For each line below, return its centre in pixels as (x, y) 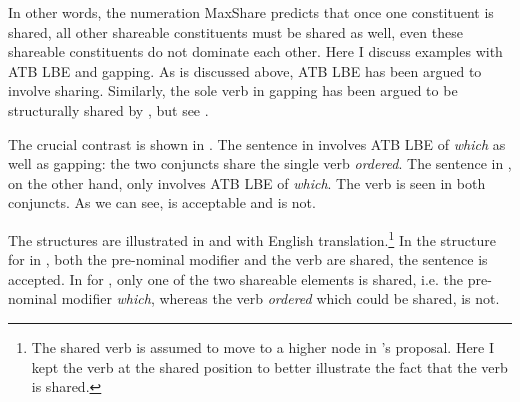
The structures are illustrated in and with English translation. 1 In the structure (252, 238)
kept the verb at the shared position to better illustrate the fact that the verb (269, 366)
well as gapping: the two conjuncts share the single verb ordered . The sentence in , (260, 163)
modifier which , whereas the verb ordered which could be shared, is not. (280, 298)
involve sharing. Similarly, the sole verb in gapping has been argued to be (233, 90)
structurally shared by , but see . (108, 109)
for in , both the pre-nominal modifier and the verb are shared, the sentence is (248, 259)
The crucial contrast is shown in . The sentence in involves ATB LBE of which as (257, 143)
